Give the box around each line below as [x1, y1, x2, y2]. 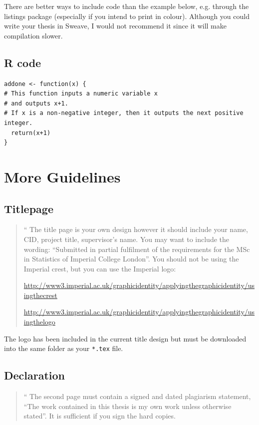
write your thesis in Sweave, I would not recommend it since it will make [4, 20, 227, 31]
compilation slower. [4, 30, 63, 40]
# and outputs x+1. [4, 99, 68, 107]
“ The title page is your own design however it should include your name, [23, 224, 248, 234]
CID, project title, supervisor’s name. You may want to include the [23, 233, 230, 244]
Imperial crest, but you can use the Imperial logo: [23, 263, 176, 273]
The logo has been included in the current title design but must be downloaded [4, 333, 247, 343]
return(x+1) [11, 129, 51, 136]
